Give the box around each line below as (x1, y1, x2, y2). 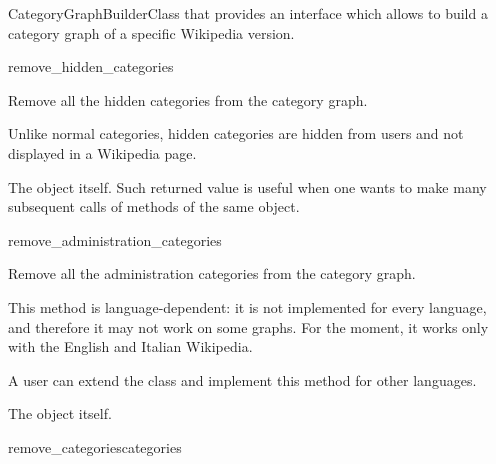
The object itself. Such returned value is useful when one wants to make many (8, 176, 487, 197)
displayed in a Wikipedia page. (8, 142, 197, 163)
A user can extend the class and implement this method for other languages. (8, 369, 477, 390)
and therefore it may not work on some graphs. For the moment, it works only (8, 316, 489, 337)
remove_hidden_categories (8, 56, 174, 77)
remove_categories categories (8, 436, 182, 457)
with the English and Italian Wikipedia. (8, 336, 253, 357)
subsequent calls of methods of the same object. (8, 196, 300, 217)
